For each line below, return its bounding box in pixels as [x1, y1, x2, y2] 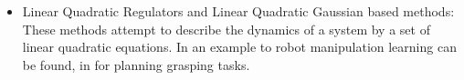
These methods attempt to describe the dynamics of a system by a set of [22, 19, 430, 38]
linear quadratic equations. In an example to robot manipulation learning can [22, 37, 457, 56]
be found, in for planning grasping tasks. [22, 55, 250, 74]
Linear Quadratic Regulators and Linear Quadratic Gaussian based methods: [22, 2, 455, 20]
